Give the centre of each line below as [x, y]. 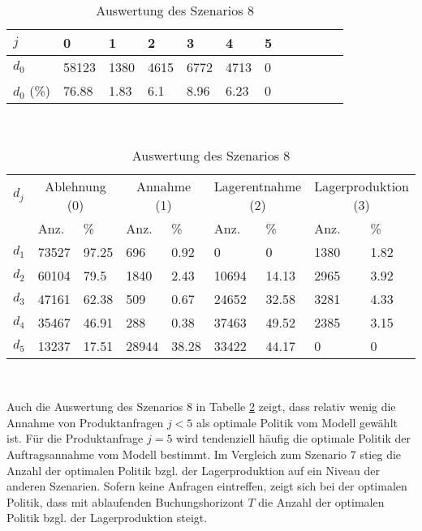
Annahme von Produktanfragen [85, 422]
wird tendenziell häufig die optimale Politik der [293, 438]
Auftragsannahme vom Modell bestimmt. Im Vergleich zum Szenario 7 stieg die [204, 454]
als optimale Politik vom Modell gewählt [297, 422]
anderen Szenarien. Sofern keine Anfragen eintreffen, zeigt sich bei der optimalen [207, 486]
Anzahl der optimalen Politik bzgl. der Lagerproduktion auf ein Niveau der [193, 470]
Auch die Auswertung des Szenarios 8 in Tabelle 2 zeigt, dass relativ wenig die [201, 407]
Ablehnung [75, 186]
